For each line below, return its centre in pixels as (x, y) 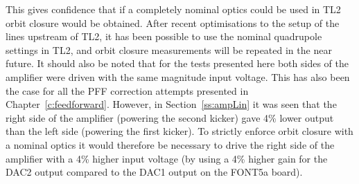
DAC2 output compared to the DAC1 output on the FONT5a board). (154, 172)
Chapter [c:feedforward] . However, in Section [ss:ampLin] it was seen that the (171, 104)
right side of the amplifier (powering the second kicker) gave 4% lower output (170, 117)
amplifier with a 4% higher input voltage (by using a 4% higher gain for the (167, 158)
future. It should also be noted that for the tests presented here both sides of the (177, 63)
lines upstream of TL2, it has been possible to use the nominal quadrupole (164, 36)
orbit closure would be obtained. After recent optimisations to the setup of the (173, 22)
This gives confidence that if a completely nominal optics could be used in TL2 (173, 9)
